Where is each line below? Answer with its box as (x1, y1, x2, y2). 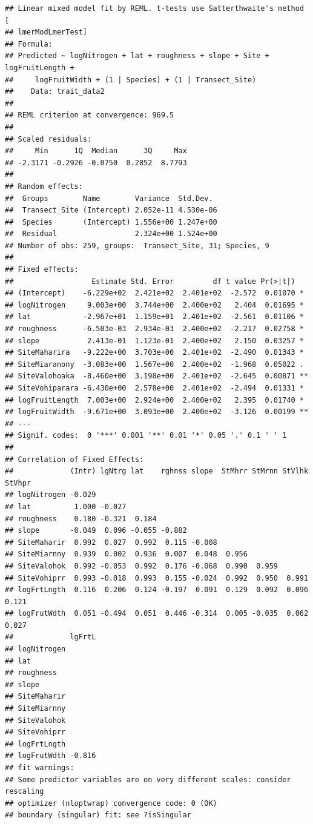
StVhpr (5, 478, 31, 487)
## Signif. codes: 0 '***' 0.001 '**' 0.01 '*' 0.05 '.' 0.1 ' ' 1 (5, 431, 287, 440)
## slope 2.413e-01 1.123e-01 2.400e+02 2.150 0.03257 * (5, 336, 304, 345)
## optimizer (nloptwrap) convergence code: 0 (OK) (5, 799, 217, 808)
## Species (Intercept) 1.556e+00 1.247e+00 (5, 217, 217, 226)
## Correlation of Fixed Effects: (5, 455, 144, 464)
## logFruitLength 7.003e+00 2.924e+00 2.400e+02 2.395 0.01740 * (5, 395, 304, 404)
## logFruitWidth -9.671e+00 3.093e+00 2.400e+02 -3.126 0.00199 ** (5, 407, 309, 417)
